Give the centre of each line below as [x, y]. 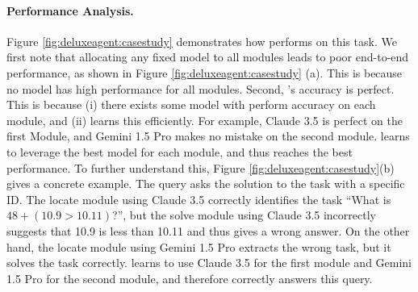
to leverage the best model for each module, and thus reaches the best [180, 151]
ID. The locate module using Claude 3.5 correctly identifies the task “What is [199, 199]
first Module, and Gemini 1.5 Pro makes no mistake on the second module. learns [208, 136]
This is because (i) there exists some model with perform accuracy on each [191, 104]
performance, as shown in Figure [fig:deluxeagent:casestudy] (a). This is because [205, 72]
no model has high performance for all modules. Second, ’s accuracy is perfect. [201, 88]
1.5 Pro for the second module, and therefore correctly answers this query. [190, 278]
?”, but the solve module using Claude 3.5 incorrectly [244, 215]
